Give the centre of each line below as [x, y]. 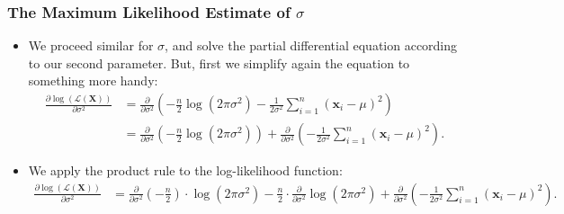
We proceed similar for [91, 45]
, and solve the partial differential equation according [311, 45]
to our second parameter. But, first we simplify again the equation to [219, 62]
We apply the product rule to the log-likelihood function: [185, 170]
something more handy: [93, 80]
